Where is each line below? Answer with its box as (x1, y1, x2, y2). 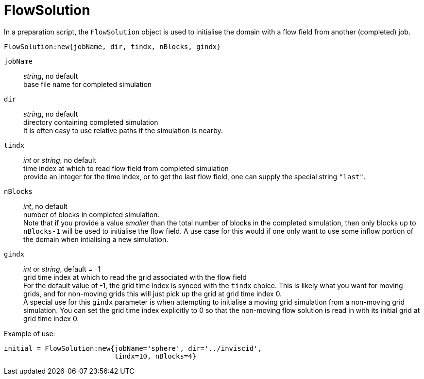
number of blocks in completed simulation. (23, 210, 160, 219)
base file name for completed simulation (23, 80, 152, 88)
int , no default (23, 202, 68, 210)
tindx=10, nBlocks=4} (114, 352, 197, 360)
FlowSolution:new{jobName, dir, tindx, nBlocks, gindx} (4, 42, 221, 51)
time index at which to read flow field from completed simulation (23, 164, 229, 172)
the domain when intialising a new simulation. (23, 235, 169, 243)
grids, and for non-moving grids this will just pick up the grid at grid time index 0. (23, 289, 282, 298)
